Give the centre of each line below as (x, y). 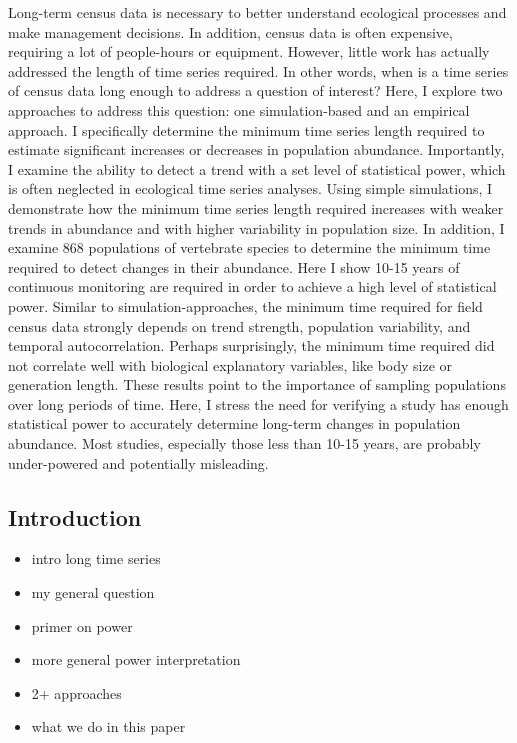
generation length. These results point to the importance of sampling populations (257, 384)
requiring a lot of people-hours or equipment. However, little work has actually (249, 51)
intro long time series (96, 558)
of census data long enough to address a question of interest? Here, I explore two (255, 90)
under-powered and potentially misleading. (138, 462)
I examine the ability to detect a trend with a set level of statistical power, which (257, 168)
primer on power (82, 625)
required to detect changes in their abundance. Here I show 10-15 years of (234, 266)
